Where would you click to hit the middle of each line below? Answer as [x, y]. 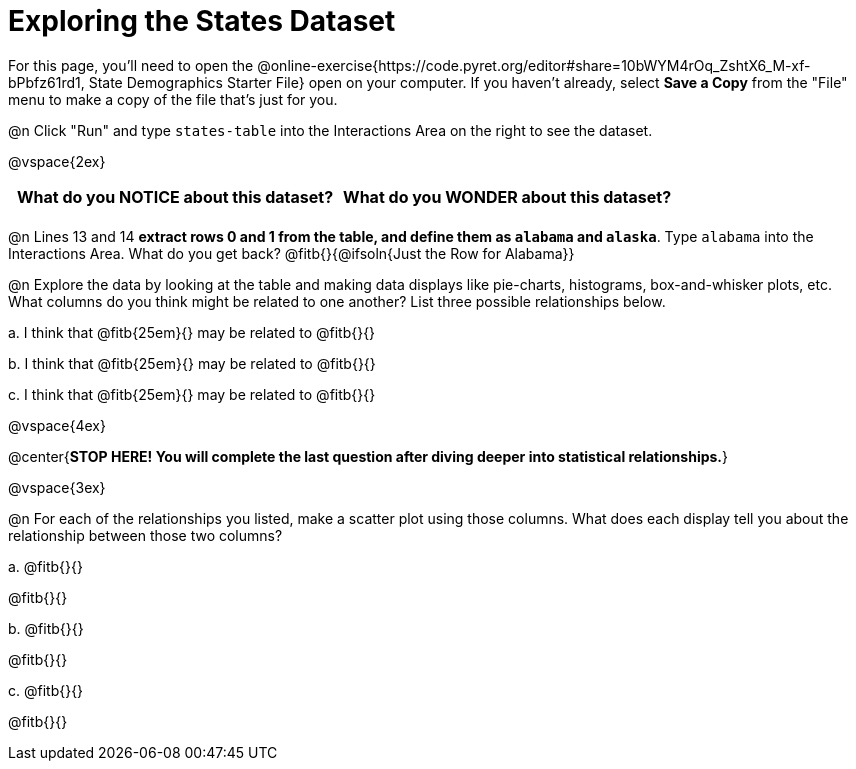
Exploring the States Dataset [202, 21]
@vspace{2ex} [57, 161]
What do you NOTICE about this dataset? [175, 196]
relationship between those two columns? [145, 535]
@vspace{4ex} [57, 425]
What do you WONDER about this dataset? [507, 196]
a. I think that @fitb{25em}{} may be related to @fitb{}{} [192, 332]
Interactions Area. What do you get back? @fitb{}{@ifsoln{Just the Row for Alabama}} [291, 253]
